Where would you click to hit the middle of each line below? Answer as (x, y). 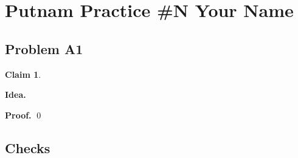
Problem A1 (44, 48)
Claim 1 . (23, 74)
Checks (28, 147)
